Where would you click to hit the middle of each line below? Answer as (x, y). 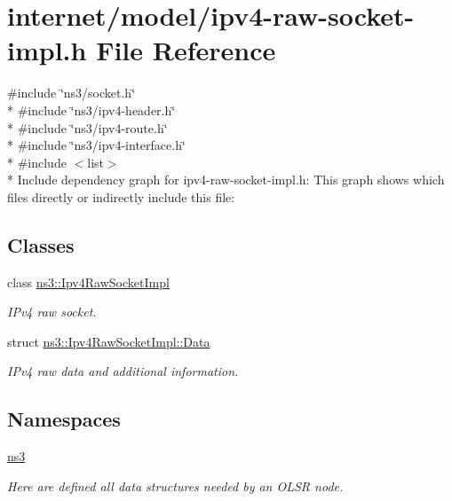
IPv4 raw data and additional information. (123, 371)
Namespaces (64, 419)
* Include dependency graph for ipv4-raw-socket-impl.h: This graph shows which (226, 180)
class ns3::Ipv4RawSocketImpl (88, 282)
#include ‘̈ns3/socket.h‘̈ (71, 93)
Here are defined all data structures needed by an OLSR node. (175, 485)
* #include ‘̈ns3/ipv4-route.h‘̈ (87, 127)
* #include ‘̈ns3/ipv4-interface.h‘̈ (96, 145)
